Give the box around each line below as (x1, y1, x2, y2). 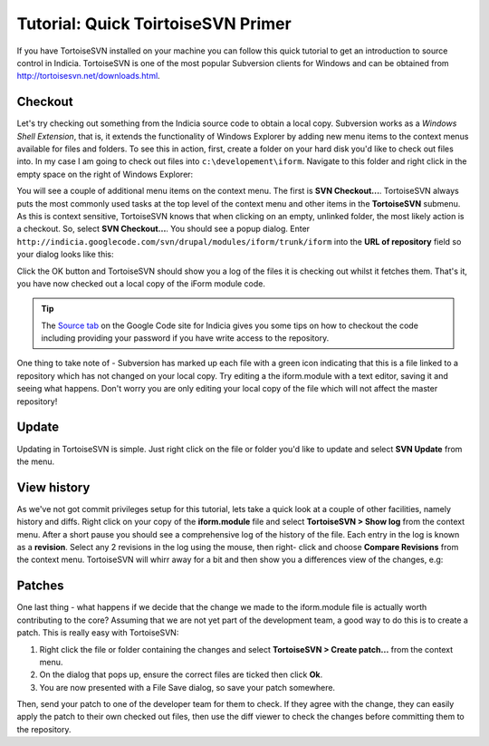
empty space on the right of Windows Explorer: (16, 169, 194, 179)
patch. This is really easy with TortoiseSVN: (16, 627, 179, 638)
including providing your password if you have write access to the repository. (41, 333, 330, 344)
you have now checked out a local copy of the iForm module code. (16, 277, 266, 289)
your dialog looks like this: (16, 249, 114, 260)
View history (16, 480, 91, 495)
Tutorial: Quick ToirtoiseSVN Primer (16, 14, 292, 34)
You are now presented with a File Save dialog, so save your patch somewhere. (39, 682, 335, 693)
